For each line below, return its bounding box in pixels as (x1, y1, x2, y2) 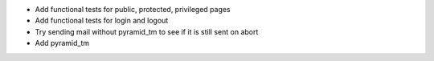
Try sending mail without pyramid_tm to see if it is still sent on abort (35, 26, 259, 36)
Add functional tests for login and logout (35, 16, 169, 26)
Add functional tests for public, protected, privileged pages (35, 5, 231, 14)
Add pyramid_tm (35, 39, 90, 48)
